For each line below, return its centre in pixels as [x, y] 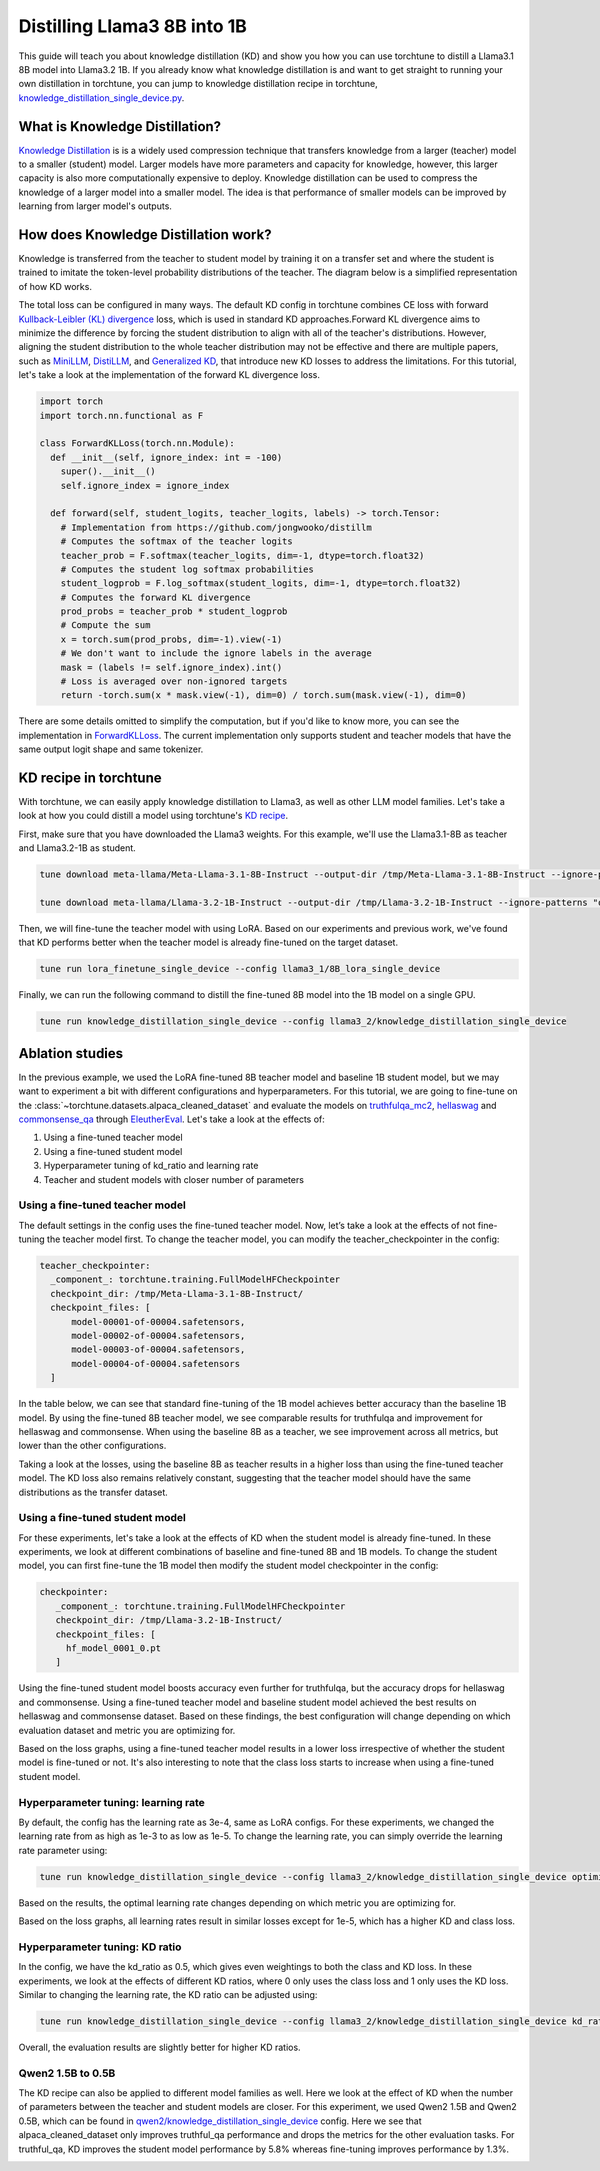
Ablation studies [71, 1053]
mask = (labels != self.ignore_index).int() [171, 667]
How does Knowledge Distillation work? [145, 234]
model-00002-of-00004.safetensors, [158, 1336]
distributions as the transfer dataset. [93, 1492]
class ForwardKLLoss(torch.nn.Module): [137, 443]
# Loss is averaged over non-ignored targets [174, 681]
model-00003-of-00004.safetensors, [158, 1349]
